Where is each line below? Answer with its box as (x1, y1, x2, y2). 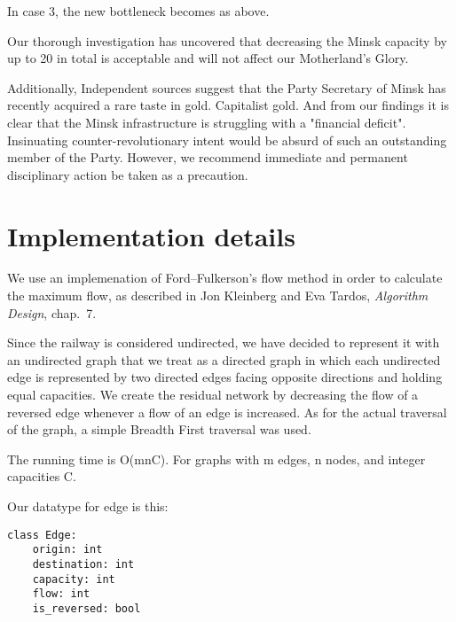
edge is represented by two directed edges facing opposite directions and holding (7, 368, 443, 386)
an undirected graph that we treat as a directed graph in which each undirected (7, 350, 441, 369)
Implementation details (7, 217, 295, 253)
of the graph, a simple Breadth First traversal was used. (7, 420, 311, 439)
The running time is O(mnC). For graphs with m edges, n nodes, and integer (7, 449, 426, 468)
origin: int (32, 543, 103, 556)
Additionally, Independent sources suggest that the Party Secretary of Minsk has (7, 78, 446, 97)
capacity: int (32, 572, 115, 586)
